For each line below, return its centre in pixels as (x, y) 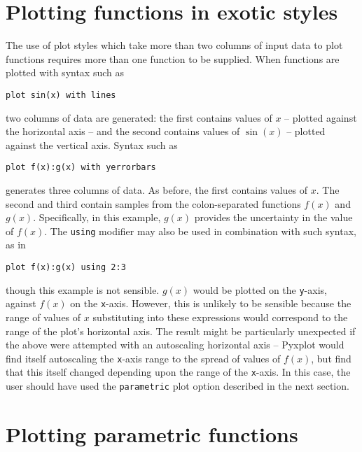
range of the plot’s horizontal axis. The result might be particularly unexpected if (181, 331)
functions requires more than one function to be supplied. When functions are (173, 58)
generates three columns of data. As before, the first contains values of (157, 190)
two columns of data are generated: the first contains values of (139, 117)
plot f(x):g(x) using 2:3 (66, 268)
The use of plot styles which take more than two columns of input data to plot (174, 45)
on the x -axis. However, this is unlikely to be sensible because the (211, 303)
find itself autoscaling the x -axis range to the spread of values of (143, 358)
